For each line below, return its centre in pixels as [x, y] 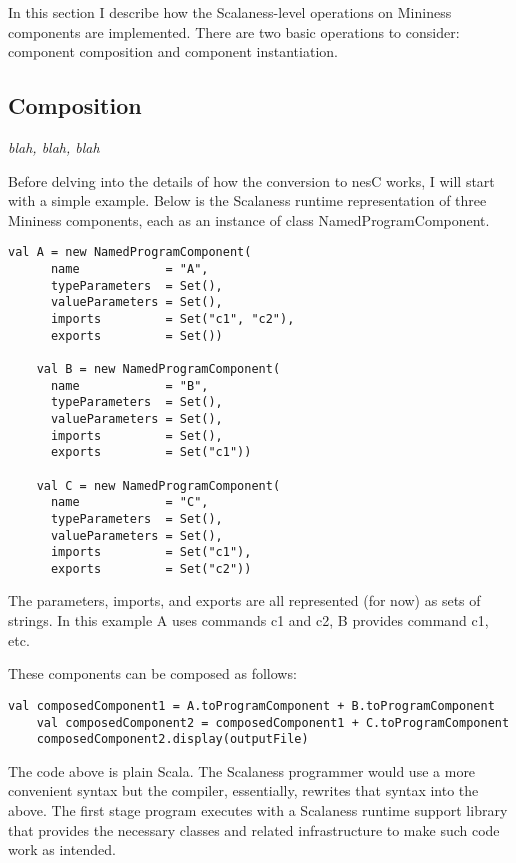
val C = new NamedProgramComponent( [158, 485]
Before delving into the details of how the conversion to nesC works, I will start [251, 180]
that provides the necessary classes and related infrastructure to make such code [254, 829]
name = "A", [129, 269]
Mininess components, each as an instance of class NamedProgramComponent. [249, 219]
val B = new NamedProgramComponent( [158, 368]
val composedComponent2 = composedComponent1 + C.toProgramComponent [273, 722]
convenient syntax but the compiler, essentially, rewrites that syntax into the [243, 790]
